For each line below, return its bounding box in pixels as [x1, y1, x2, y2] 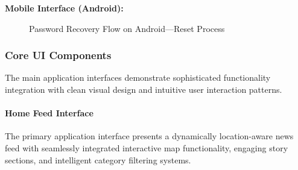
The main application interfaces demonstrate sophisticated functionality [5, 71, 271, 84]
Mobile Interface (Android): [5, 2, 124, 14]
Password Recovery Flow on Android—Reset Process [29, 22, 225, 34]
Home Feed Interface [5, 107, 94, 119]
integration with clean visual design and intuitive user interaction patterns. [5, 83, 282, 95]
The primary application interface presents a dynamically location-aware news [5, 130, 294, 142]
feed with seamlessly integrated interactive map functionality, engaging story [5, 141, 288, 154]
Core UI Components [5, 48, 112, 63]
